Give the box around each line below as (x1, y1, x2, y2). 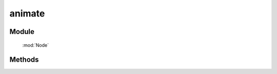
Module (9, 27, 34, 36)
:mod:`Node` (22, 42, 49, 48)
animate (9, 8, 45, 19)
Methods (9, 55, 39, 64)
